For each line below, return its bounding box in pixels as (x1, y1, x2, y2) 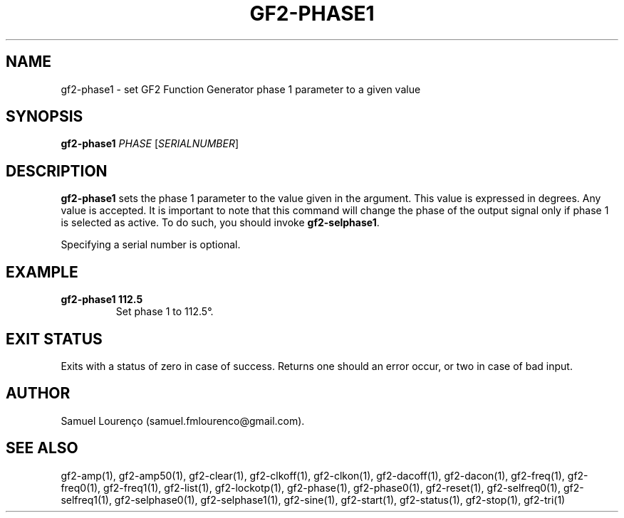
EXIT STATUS (6, 329, 103, 348)
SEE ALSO (6, 439, 78, 458)
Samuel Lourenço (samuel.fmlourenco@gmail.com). (61, 414, 305, 427)
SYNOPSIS (6, 107, 83, 126)
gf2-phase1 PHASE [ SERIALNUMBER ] (61, 137, 239, 150)
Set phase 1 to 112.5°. (115, 305, 214, 318)
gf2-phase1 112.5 (61, 293, 143, 306)
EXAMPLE (6, 263, 78, 281)
